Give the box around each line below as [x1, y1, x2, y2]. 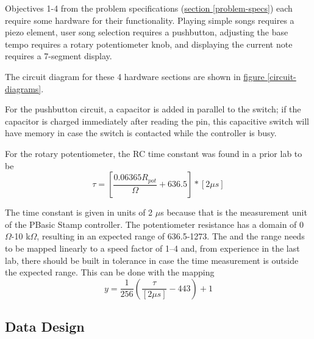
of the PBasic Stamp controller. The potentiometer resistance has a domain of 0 [5, 217, 304, 230]
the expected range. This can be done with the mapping [5, 266, 215, 279]
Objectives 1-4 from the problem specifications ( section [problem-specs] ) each [5, 2, 293, 14]
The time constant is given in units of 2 [5, 206, 153, 219]
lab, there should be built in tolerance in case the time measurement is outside [5, 253, 299, 266]
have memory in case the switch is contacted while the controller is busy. [5, 126, 277, 139]
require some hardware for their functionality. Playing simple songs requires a [5, 13, 294, 26]
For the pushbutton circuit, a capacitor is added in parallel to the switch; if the [5, 103, 301, 115]
